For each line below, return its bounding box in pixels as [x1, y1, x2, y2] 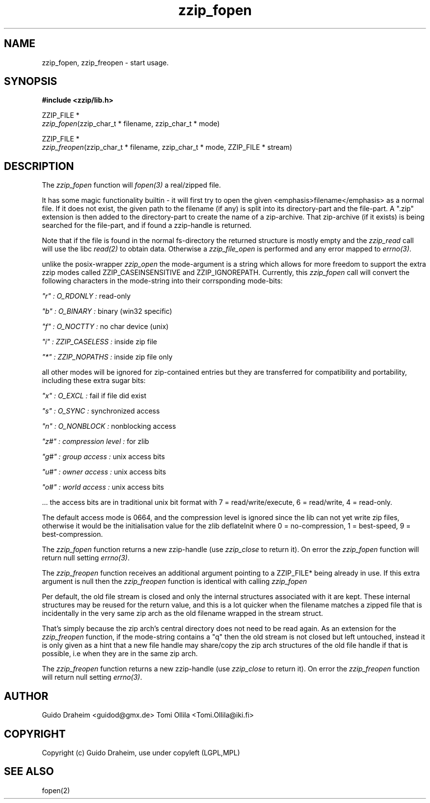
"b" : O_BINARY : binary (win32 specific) [42, 307, 172, 316]
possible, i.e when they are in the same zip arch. [42, 649, 198, 658]
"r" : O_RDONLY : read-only [42, 292, 131, 301]
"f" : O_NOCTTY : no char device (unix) [42, 322, 169, 331]
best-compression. [42, 530, 103, 539]
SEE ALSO [4, 765, 54, 778]
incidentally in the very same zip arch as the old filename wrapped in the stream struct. [42, 609, 323, 618]
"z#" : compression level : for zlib [42, 437, 149, 446]
